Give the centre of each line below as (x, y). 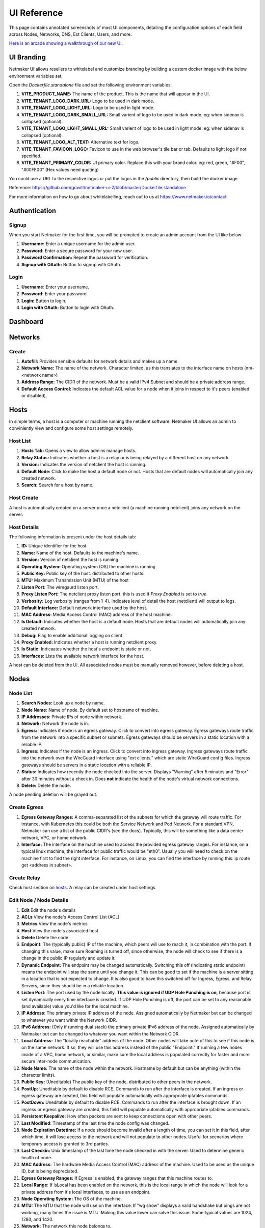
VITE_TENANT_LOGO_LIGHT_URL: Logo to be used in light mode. (88, 108)
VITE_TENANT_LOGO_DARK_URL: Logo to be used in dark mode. (88, 101)
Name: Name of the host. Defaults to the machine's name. (80, 553)
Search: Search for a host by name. (57, 485)
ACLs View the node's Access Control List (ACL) (70, 917)
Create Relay (25, 878)
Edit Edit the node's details (49, 910)
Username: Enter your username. (55, 287)
